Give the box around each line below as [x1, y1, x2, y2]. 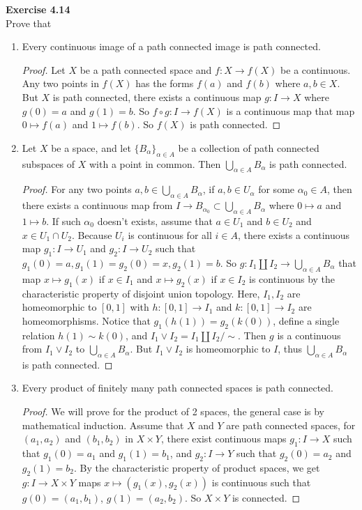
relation [22, 327, 55, 342]
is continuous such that [211, 474, 311, 489]
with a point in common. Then [89, 156, 221, 171]
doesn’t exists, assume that [97, 213, 213, 228]
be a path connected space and [80, 62, 212, 77]
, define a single [273, 313, 340, 327]
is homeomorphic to [186, 341, 271, 356]
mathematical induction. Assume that [22, 417, 184, 432]
